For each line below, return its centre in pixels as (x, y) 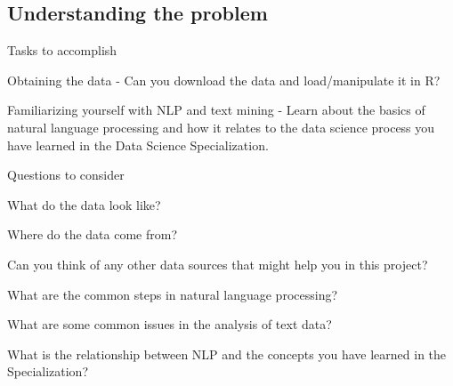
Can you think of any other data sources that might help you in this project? (218, 264)
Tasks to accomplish (62, 50)
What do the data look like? (84, 204)
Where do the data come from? (93, 234)
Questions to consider (66, 175)
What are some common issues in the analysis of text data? (170, 324)
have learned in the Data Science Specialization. (138, 145)
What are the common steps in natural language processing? (173, 294)
